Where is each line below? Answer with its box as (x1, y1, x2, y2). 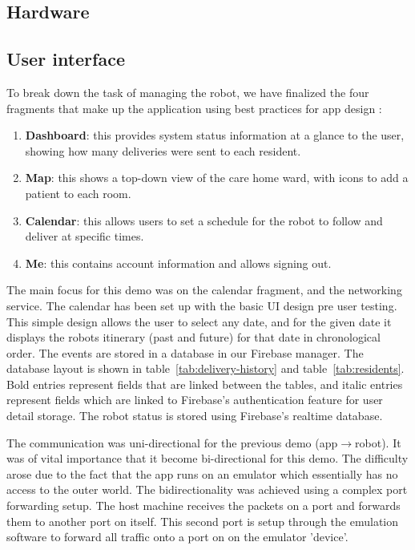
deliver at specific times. (25, 228, 144, 245)
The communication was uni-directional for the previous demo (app (6, 434, 338, 451)
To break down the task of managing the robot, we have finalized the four (6, 83, 369, 100)
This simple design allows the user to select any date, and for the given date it (6, 313, 392, 330)
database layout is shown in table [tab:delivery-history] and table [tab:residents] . (6, 360, 405, 377)
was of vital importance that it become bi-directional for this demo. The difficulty (6, 450, 409, 467)
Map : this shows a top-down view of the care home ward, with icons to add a (25, 169, 409, 186)
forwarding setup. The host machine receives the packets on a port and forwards (6, 497, 401, 514)
